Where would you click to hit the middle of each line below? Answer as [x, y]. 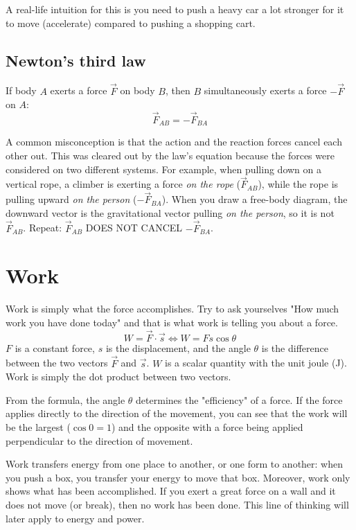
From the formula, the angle [65, 399]
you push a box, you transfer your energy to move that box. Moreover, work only [178, 477]
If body [21, 90]
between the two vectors [57, 363]
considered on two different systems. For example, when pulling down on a [163, 169]
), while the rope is [298, 184]
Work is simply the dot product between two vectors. [118, 377]
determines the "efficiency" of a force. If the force [239, 399]
